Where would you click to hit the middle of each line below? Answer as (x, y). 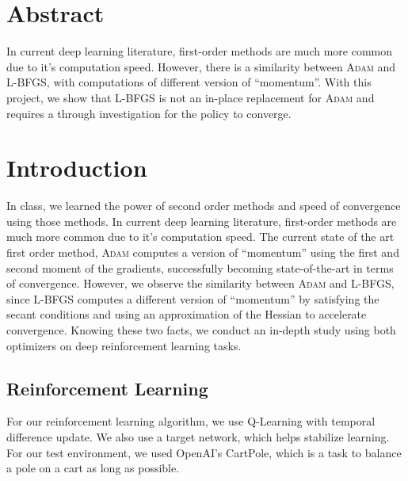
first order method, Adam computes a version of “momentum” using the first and (203, 252)
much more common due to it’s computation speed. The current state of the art (200, 237)
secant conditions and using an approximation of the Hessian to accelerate (187, 314)
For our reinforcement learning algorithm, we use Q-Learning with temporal (191, 421)
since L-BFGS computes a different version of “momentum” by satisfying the (193, 298)
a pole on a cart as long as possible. (93, 468)
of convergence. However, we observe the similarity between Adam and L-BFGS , (200, 283)
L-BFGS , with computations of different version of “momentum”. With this (189, 82)
